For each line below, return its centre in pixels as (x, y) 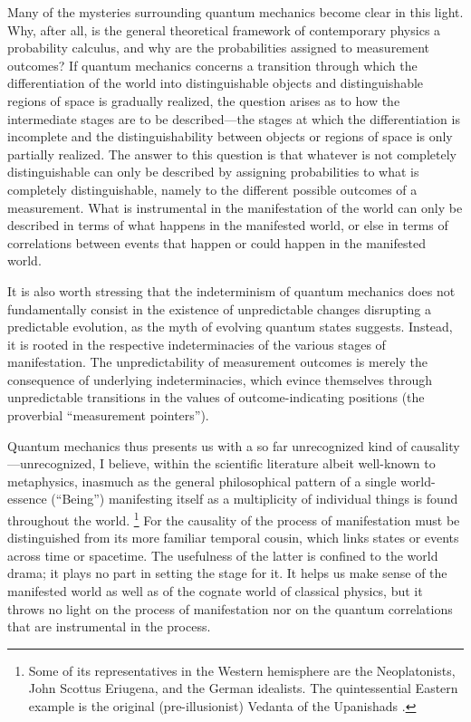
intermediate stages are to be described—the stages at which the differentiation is (234, 118)
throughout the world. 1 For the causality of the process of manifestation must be (234, 519)
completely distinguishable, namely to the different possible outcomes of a (212, 189)
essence (27, 499)
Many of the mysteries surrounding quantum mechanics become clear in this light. (235, 12)
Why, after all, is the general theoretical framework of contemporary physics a (224, 29)
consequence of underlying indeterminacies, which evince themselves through (220, 379)
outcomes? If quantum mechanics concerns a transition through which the (212, 65)
